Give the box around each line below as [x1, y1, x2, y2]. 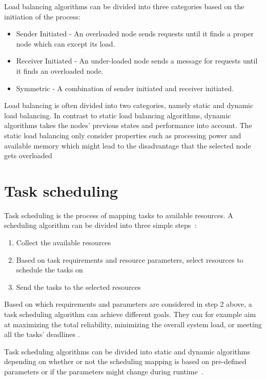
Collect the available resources [16, 237, 111, 248]
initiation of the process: [4, 11, 80, 22]
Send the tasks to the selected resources [16, 281, 141, 292]
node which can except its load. [16, 38, 115, 49]
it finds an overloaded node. [16, 65, 104, 76]
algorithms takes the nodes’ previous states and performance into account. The [4, 120, 252, 131]
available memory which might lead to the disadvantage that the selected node [4, 140, 251, 151]
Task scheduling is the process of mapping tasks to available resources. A [4, 209, 233, 220]
